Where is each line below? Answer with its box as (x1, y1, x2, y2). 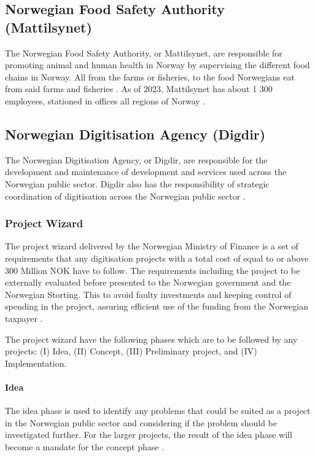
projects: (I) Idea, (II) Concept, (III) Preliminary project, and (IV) (5, 345, 257, 357)
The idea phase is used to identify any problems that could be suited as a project (5, 404, 311, 417)
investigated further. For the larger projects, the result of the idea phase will (5, 428, 292, 441)
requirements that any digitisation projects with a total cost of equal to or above (5, 251, 309, 264)
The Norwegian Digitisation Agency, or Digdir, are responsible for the (5, 153, 268, 166)
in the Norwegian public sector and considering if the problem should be (5, 416, 277, 429)
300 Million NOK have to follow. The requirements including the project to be (5, 264, 300, 276)
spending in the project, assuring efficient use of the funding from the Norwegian (5, 300, 308, 313)
